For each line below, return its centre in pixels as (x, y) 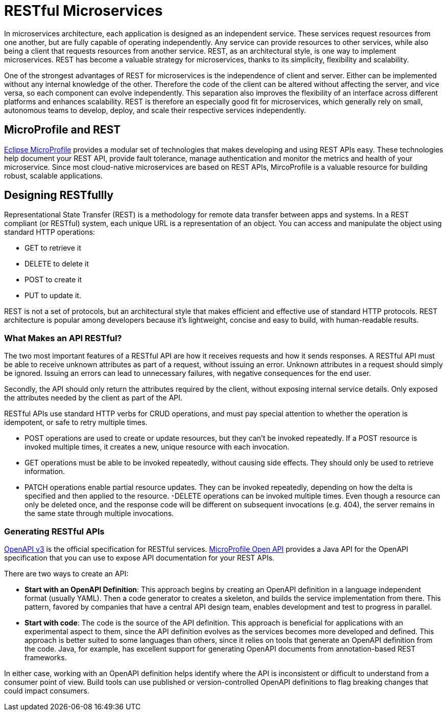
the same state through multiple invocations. (99, 513)
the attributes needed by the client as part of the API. (93, 398)
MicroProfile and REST (63, 130)
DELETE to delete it (57, 264)
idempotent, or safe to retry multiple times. (76, 422)
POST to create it (53, 280)
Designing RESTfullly (59, 195)
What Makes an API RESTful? (63, 338)
